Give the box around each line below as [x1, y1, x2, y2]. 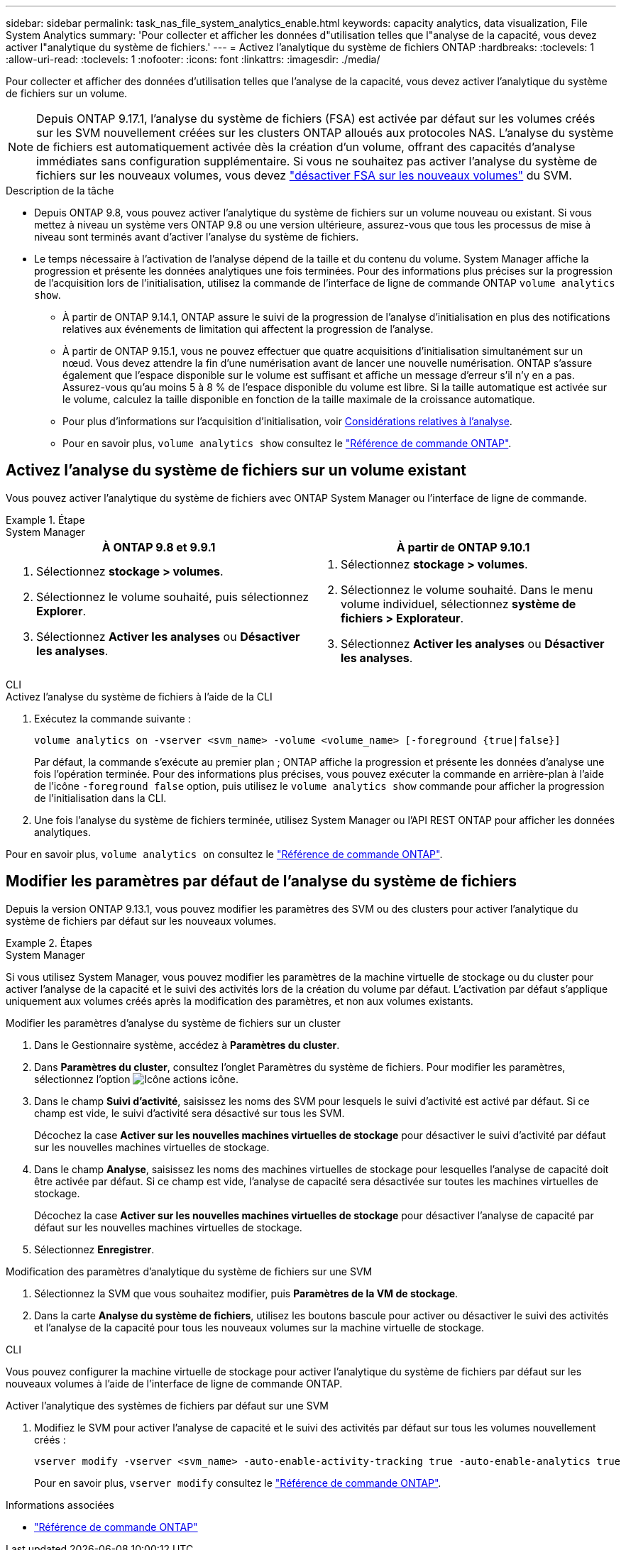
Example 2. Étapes [6, 936, 92, 949]
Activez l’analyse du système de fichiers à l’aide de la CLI [6, 690, 273, 703]
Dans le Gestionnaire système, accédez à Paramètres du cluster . [34, 1038, 340, 1051]
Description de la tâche [6, 185, 114, 197]
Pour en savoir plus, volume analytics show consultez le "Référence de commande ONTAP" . [62, 437, 512, 449]
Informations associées [6, 1498, 114, 1511]
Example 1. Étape [6, 513, 85, 526]
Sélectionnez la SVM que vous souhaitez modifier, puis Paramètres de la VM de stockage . [34, 1287, 458, 1299]
